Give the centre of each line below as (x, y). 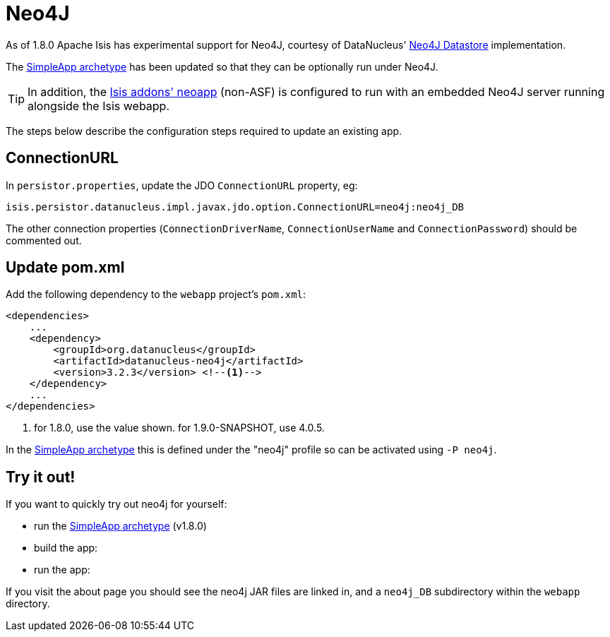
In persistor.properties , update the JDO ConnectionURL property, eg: (182, 185)
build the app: (66, 548)
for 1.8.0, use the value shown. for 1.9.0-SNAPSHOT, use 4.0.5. (179, 428)
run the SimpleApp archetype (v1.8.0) (120, 526)
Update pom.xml (65, 268)
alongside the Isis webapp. (99, 106)
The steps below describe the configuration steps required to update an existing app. (204, 131)
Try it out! (41, 477)
